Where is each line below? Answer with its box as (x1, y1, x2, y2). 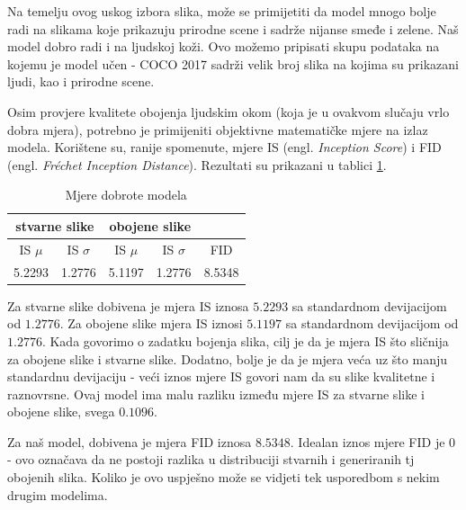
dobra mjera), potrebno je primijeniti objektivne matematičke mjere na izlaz (7, 120, 428, 139)
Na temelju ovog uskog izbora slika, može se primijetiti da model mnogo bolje (7, 2, 436, 20)
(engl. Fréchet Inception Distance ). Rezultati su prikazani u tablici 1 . (7, 155, 387, 174)
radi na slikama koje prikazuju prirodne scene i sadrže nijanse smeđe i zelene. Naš (7, 19, 459, 38)
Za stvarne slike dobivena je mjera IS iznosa (7, 296, 249, 315)
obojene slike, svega (7, 402, 115, 421)
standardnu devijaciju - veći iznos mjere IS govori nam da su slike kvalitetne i (7, 367, 435, 386)
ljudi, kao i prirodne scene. (7, 72, 155, 91)
